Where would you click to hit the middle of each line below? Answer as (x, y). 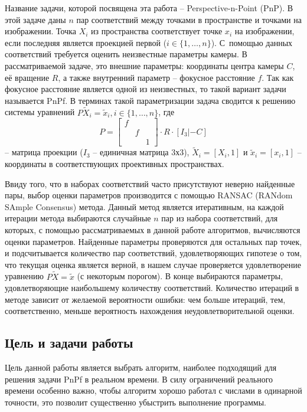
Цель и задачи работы (69, 343)
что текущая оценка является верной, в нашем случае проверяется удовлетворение (153, 264)
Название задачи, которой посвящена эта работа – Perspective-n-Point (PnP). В (149, 8)
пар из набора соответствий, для (220, 218)
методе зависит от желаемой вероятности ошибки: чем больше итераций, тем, (145, 299)
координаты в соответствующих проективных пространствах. (115, 164)
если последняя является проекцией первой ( (86, 42)
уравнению (24, 276)
